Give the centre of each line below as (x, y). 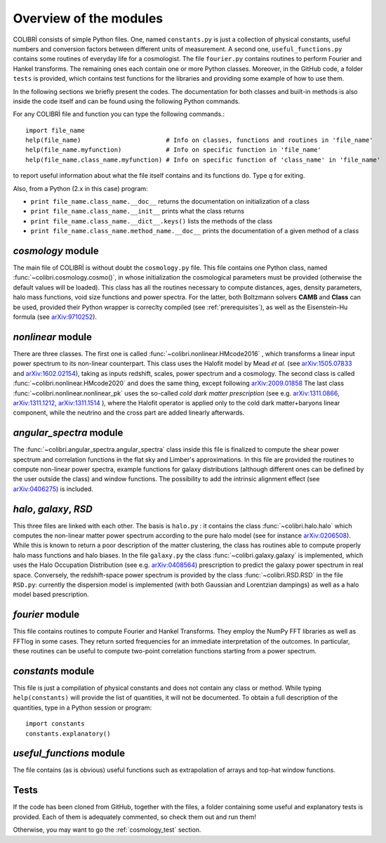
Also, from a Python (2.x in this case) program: (80, 188)
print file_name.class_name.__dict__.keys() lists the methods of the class (152, 221)
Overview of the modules (88, 18)
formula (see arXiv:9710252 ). (55, 317)
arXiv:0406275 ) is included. (53, 489)
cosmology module (56, 251)
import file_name (55, 130)
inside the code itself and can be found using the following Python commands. (126, 101)
